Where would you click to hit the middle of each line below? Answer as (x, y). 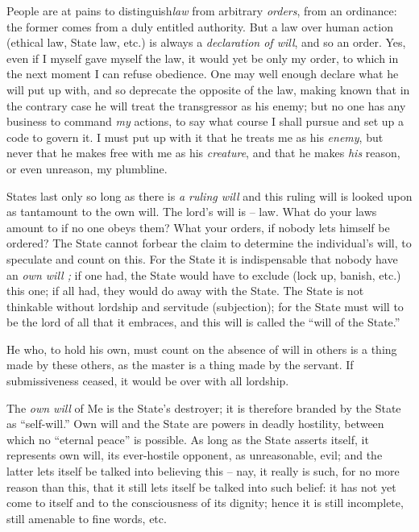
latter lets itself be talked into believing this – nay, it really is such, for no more (203, 471)
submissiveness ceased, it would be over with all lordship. (148, 381)
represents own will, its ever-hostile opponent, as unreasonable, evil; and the (195, 455)
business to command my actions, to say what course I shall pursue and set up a (205, 121)
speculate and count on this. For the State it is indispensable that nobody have (202, 258)
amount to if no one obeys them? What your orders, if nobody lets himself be (198, 227)
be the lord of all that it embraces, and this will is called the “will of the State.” (203, 322)
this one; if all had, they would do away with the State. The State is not (185, 291)
